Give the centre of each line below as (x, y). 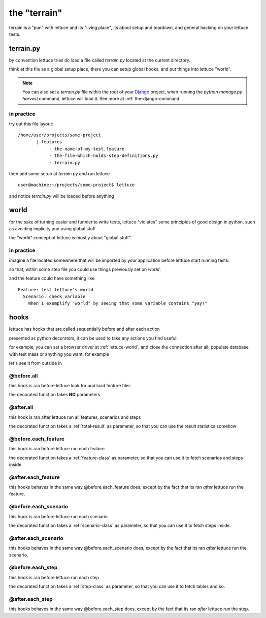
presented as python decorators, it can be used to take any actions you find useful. (94, 338)
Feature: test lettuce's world (56, 290)
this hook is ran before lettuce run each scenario (58, 516)
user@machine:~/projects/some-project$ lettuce (76, 185)
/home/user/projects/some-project (59, 135)
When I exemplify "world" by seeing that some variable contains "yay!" (118, 303)
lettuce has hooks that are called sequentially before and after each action (84, 329)
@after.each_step (31, 599)
